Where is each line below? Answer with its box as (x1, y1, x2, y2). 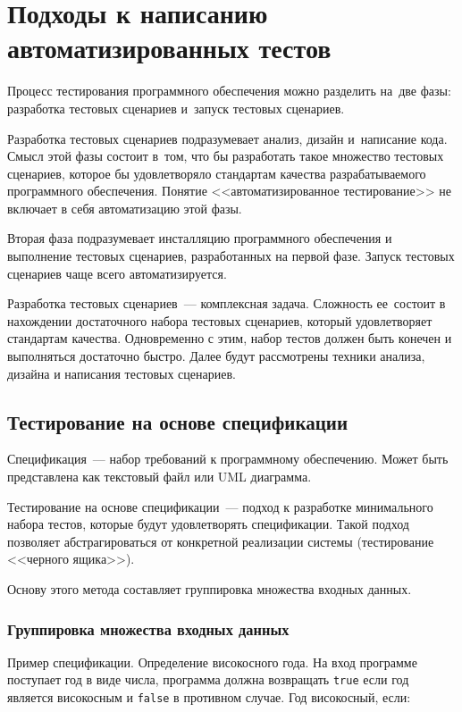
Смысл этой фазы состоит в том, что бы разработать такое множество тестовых (7, 147, 444, 165)
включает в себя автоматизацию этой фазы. (7, 198, 242, 217)
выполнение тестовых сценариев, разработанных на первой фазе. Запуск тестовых (7, 247, 455, 265)
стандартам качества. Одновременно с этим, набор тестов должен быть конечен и (7, 329, 452, 348)
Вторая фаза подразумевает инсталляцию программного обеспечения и (7, 229, 392, 247)
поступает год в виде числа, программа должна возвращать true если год (7, 670, 409, 689)
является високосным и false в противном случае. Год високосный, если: (7, 688, 411, 707)
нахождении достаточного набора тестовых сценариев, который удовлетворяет (7, 311, 433, 330)
